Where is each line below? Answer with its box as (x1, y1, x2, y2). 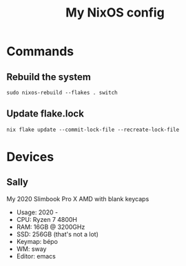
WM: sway (16, 245, 47, 253)
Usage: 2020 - (16, 208, 59, 216)
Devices (6, 150, 54, 165)
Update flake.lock (6, 108, 84, 120)
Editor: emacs (16, 252, 56, 260)
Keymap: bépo (16, 237, 58, 245)
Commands (6, 43, 74, 59)
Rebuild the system (6, 71, 91, 83)
